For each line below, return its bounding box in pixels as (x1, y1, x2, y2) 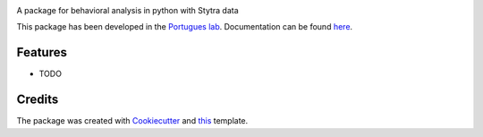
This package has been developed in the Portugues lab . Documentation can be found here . (16, 21, 353, 32)
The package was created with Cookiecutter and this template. (16, 116, 249, 126)
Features (16, 45, 67, 60)
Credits (16, 92, 59, 107)
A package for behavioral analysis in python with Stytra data (16, 5, 239, 15)
